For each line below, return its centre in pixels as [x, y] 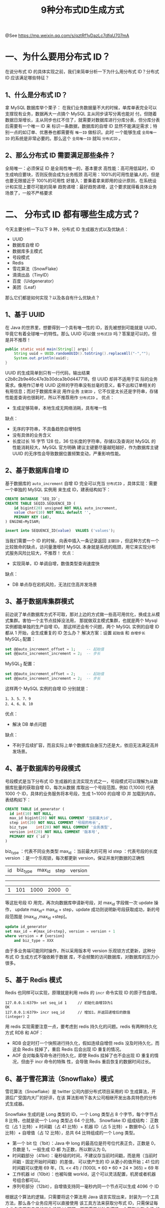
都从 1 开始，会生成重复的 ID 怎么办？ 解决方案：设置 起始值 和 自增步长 [75, 633]
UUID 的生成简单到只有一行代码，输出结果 [48, 373]
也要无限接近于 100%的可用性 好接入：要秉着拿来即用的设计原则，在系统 [79, 180]
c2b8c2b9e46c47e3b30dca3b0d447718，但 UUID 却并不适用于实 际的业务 [82, 379]
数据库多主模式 [27, 251]
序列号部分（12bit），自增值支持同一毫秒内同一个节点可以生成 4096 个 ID [85, 1186]
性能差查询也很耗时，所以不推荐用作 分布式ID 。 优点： [60, 397]
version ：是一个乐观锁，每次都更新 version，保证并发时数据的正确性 [75, 858]
